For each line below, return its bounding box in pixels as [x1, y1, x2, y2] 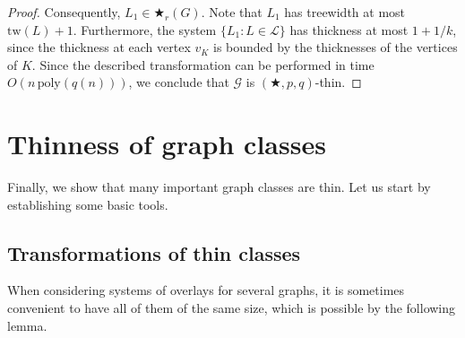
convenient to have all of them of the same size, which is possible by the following [7, 299, 456, 317]
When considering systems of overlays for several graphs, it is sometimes [7, 281, 405, 299]
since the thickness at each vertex [7, 38, 191, 56]
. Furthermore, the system [73, 20, 217, 39]
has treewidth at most [284, 3, 406, 21]
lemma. [7, 316, 47, 334]
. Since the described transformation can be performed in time [31, 55, 375, 74]
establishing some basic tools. [7, 195, 168, 213]
